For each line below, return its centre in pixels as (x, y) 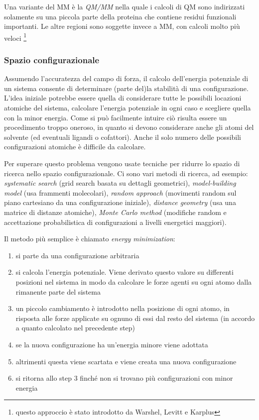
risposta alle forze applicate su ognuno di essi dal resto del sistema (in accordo (135, 318)
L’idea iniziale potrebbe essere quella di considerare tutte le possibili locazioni (123, 98)
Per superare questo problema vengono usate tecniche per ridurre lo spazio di (122, 163)
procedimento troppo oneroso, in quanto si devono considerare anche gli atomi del (129, 127)
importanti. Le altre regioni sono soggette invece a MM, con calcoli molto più (122, 26)
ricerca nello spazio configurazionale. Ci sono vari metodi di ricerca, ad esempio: (126, 173)
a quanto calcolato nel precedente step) (75, 328)
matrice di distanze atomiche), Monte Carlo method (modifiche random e (115, 212)
